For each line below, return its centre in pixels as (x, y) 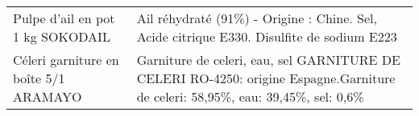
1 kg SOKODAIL (62, 36)
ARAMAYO (48, 96)
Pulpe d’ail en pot (64, 18)
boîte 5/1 (39, 78)
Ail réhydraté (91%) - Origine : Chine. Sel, (257, 18)
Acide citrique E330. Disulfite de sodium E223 (267, 36)
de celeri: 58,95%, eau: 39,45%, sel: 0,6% (250, 96)
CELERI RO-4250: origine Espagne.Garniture (266, 78)
